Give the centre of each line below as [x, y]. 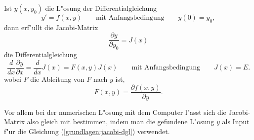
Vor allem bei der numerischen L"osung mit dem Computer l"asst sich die [115, 112]
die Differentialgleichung [41, 54]
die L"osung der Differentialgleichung [101, 8]
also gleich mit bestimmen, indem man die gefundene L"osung [121, 122]
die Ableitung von [57, 79]
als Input [236, 122]
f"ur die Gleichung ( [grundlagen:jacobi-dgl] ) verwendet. [87, 131]
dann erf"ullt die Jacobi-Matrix [51, 27]
